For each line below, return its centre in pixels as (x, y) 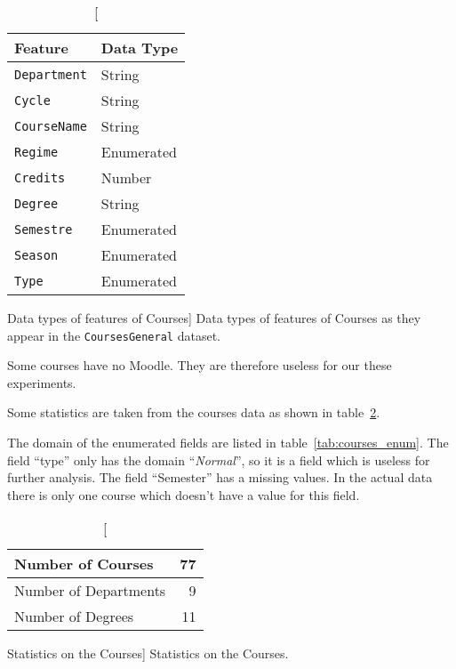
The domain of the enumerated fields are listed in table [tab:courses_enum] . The (228, 443)
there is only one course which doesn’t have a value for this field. (184, 494)
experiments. (42, 382)
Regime (36, 152)
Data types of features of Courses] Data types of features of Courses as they (214, 318)
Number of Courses (84, 564)
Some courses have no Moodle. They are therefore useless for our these (200, 365)
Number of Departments (90, 591)
